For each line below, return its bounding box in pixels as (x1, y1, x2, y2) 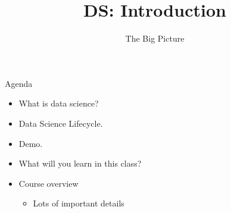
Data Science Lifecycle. (18, 117, 103, 129)
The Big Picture (125, 32, 185, 45)
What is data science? (18, 97, 99, 109)
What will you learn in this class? (18, 157, 142, 170)
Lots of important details (33, 197, 124, 209)
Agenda (5, 77, 33, 89)
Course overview (18, 177, 79, 189)
